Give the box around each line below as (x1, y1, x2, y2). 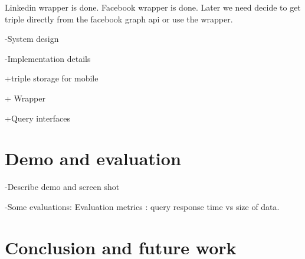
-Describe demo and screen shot (5, 181, 120, 193)
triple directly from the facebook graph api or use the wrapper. (5, 12, 233, 25)
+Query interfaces (5, 112, 70, 124)
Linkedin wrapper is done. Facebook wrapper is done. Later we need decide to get (5, 1, 301, 13)
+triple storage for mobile (5, 72, 99, 84)
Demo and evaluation (5, 146, 181, 171)
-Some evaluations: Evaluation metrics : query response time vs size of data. (5, 200, 280, 212)
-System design (5, 32, 59, 45)
